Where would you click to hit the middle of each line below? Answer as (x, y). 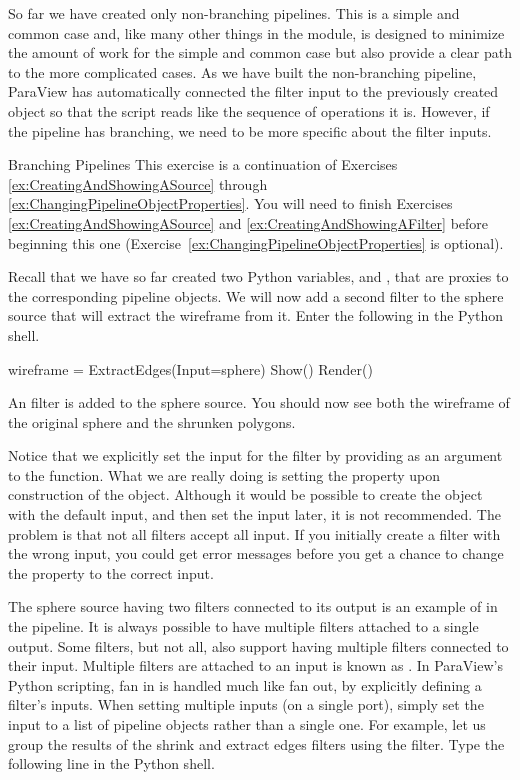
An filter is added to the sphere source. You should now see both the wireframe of (259, 402)
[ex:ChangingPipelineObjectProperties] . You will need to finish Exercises (230, 203)
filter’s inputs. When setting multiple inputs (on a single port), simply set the (246, 704)
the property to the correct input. (111, 572)
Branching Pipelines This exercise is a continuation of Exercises (203, 164)
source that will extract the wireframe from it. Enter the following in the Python (255, 315)
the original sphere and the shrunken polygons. (152, 421)
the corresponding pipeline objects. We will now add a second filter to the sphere (256, 295)
